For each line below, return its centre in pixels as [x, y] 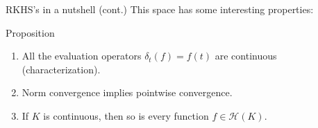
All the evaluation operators [82, 56]
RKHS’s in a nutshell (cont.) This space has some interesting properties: [160, 9]
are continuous [246, 56]
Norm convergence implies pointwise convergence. [127, 92]
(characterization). [61, 69]
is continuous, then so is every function [126, 115]
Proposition [30, 32]
